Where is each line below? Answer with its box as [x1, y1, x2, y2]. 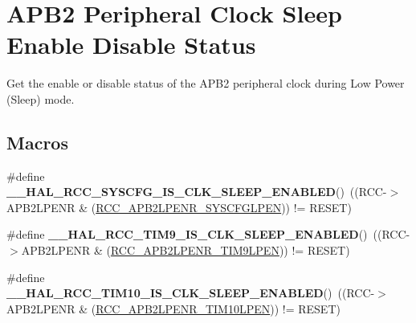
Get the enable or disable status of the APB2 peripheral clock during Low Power [6, 75, 405, 92]
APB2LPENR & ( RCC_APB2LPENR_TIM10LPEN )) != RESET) [6, 300, 341, 317]
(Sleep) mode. [6, 90, 75, 107]
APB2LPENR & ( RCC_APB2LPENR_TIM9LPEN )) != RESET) [21, 242, 350, 259]
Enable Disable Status [6, 28, 256, 61]
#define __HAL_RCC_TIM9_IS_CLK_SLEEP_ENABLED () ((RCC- [6, 226, 410, 243]
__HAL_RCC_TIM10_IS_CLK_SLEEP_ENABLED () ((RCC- [6, 284, 375, 301]
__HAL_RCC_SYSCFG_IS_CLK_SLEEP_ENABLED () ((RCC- [6, 183, 387, 200]
